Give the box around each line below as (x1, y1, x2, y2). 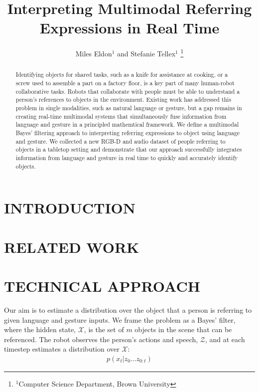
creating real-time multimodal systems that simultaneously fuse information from (15, 112, 227, 120)
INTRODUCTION (4, 197, 136, 218)
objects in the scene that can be (134, 324, 232, 335)
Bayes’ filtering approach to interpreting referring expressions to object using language (15, 128, 240, 137)
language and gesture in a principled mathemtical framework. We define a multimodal (15, 120, 239, 129)
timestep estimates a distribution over (4, 344, 120, 354)
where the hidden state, (4, 324, 76, 335)
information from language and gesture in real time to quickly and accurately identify (15, 153, 238, 162)
